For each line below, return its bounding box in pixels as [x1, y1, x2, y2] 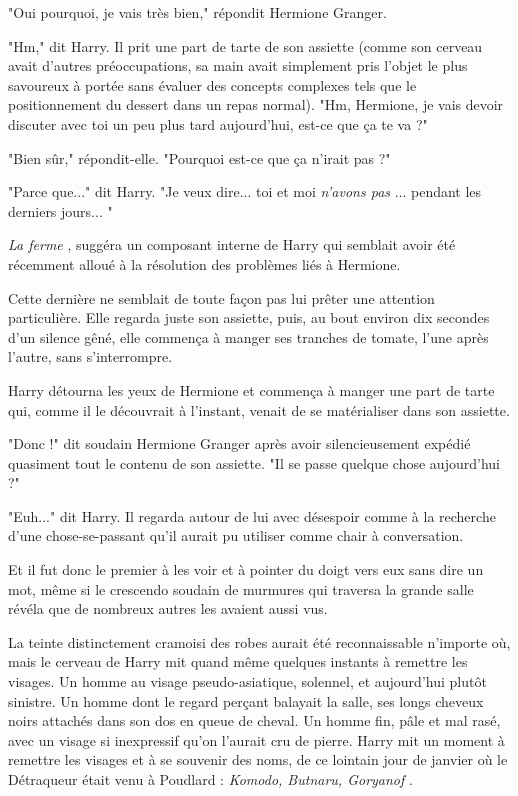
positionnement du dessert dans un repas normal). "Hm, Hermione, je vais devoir [8, 94, 504, 115]
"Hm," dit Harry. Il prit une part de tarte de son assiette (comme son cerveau [8, 35, 483, 56]
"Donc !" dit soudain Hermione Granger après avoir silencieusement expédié [8, 433, 471, 454]
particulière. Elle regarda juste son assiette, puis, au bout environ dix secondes [8, 307, 490, 328]
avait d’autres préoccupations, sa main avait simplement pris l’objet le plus [8, 55, 468, 76]
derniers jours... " [8, 200, 113, 221]
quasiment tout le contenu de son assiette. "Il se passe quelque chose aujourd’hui [8, 452, 500, 473]
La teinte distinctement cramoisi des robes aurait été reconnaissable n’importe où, [8, 631, 511, 652]
